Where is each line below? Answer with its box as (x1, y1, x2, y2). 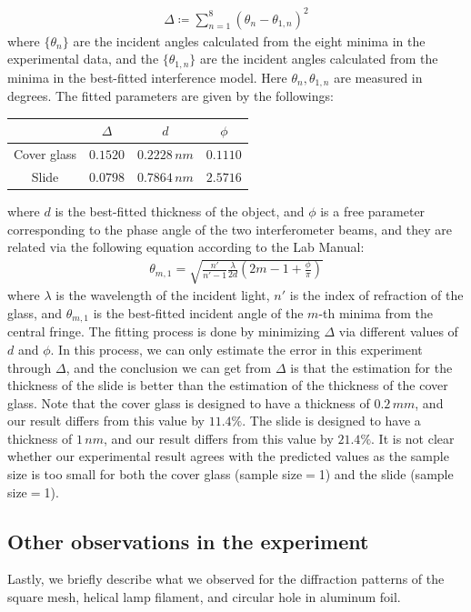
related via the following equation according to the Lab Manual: (7, 237, 365, 256)
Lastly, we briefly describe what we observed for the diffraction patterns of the (7, 569, 445, 588)
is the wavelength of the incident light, (55, 286, 270, 305)
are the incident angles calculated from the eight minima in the (73, 31, 426, 50)
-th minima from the (318, 303, 434, 322)
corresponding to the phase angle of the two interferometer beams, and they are (7, 219, 452, 238)
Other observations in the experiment (7, 527, 369, 555)
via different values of (338, 322, 458, 341)
